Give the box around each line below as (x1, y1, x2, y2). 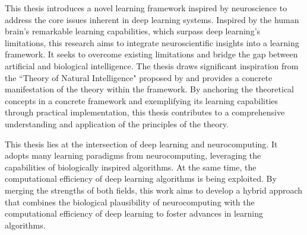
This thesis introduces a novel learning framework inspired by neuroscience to (5, 2, 287, 14)
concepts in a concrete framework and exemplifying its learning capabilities (5, 94, 278, 107)
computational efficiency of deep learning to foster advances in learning (5, 207, 264, 220)
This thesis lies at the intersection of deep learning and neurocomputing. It (5, 137, 278, 150)
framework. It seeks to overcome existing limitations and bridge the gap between (5, 48, 298, 60)
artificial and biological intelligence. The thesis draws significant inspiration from (5, 59, 299, 72)
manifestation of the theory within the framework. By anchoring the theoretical (5, 83, 294, 95)
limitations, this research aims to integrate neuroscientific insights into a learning (5, 36, 299, 49)
